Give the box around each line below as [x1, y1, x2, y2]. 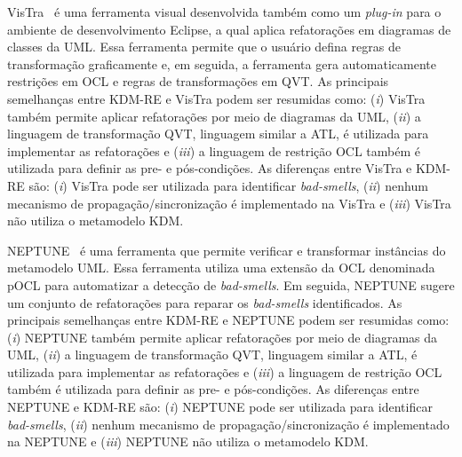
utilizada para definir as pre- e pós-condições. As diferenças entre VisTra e [7, 159, 412, 177]
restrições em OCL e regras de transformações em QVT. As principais [7, 72, 389, 91]
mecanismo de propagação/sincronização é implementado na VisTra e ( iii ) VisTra [7, 193, 451, 212]
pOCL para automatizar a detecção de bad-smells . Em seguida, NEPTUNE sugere [7, 275, 455, 294]
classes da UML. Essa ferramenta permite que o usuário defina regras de [7, 37, 401, 56]
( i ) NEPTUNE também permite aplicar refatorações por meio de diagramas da [7, 327, 437, 346]
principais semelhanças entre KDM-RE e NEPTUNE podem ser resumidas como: [7, 311, 450, 329]
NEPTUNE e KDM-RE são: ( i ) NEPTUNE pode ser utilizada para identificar [7, 398, 433, 416]
